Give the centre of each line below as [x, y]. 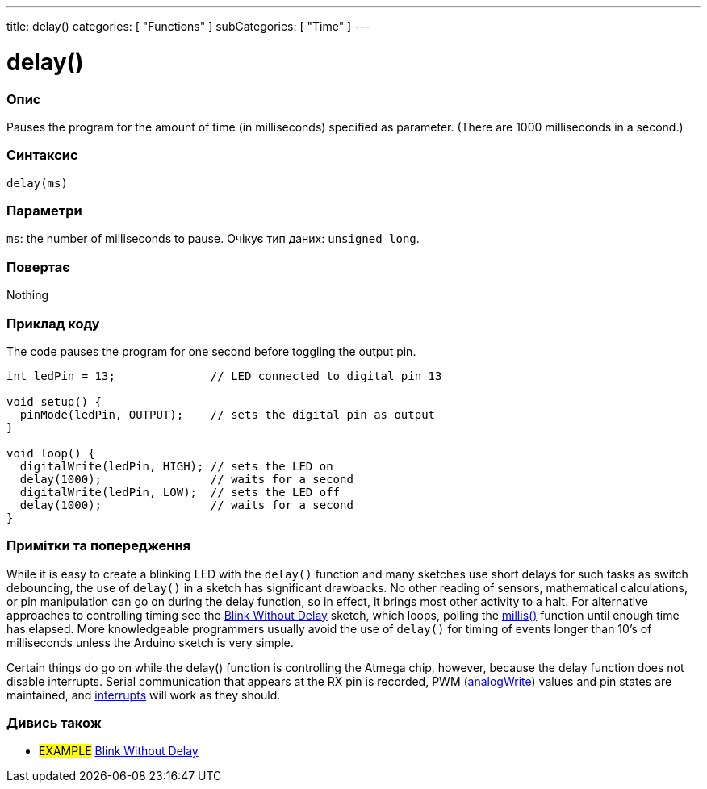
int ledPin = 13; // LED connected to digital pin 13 [224, 376]
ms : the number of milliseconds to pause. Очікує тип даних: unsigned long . [213, 239]
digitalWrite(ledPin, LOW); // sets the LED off [180, 492]
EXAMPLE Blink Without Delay [119, 751]
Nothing [28, 295]
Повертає [38, 267]
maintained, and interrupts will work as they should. [144, 695]
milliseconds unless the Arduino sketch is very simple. [150, 642]
